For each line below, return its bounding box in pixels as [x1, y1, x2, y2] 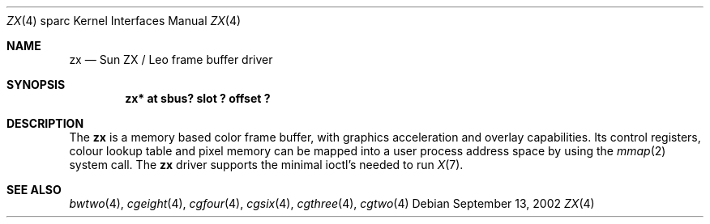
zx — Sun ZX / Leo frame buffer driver [69, 53, 273, 66]
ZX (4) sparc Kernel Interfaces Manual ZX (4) [6, 14, 242, 27]
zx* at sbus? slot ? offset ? [125, 91, 271, 105]
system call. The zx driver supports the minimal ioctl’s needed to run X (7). [69, 158, 464, 171]
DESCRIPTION [6, 116, 84, 130]
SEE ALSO [6, 183, 62, 197]
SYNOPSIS [6, 78, 66, 91]
